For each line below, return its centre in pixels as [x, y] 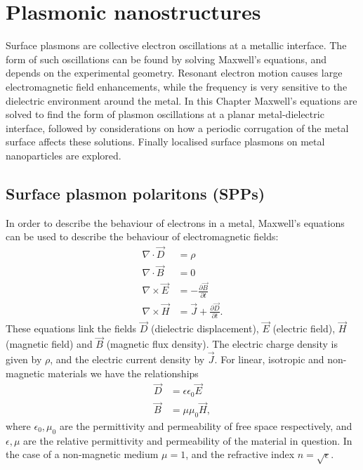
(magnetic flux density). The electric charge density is [222, 344]
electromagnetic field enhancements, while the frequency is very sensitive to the [177, 86]
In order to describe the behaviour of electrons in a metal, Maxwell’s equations [175, 222]
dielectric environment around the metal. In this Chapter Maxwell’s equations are [181, 100]
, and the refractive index [240, 454]
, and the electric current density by [127, 359]
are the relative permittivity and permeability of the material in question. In [188, 440]
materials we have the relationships [123, 373]
